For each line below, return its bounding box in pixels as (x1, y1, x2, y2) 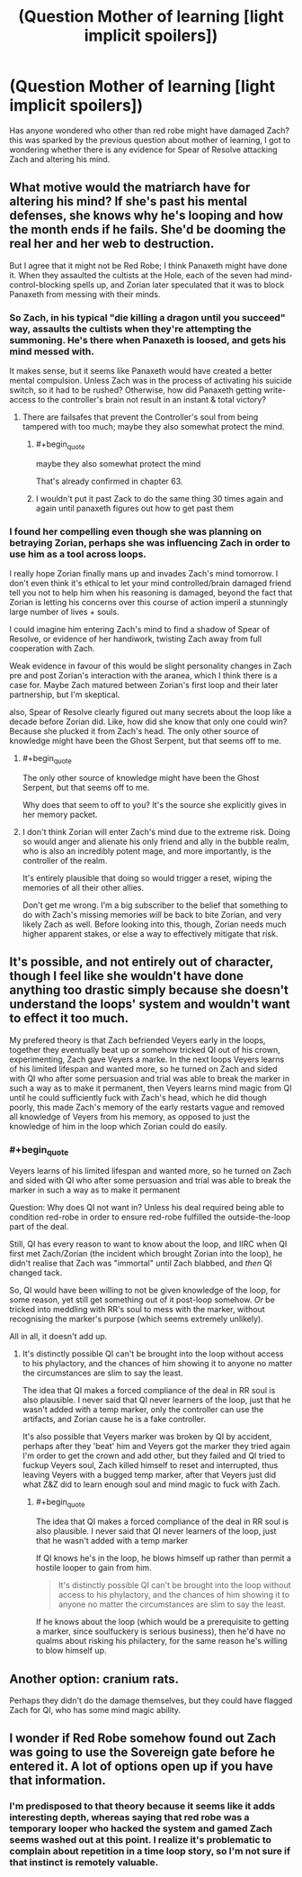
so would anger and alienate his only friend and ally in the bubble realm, (22, 836, 289, 847)
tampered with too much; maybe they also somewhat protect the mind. (22, 422, 285, 432)
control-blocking (9, 279, 71, 290)
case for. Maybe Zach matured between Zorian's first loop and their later (9, 680, 279, 691)
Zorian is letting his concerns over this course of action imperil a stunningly (9, 597, 289, 608)
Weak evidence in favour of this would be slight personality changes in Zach (9, 660, 292, 672)
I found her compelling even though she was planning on (9, 525, 262, 538)
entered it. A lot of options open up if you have (9, 1759, 274, 1774)
